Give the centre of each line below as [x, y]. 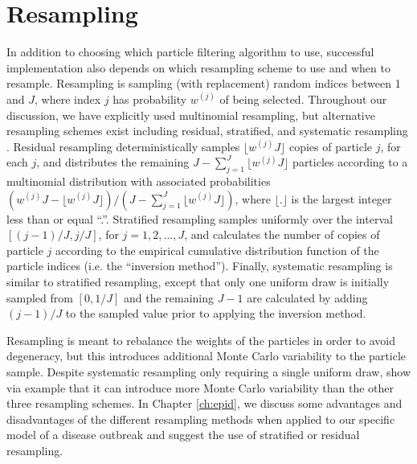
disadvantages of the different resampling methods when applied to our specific [201, 419]
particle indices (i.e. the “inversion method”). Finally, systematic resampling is [200, 266]
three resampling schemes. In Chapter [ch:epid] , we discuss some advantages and [204, 403]
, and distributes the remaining [113, 162]
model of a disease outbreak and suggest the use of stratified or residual [183, 435]
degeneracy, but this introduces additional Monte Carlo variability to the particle [206, 356]
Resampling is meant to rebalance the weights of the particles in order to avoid [201, 340]
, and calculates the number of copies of [282, 234]
